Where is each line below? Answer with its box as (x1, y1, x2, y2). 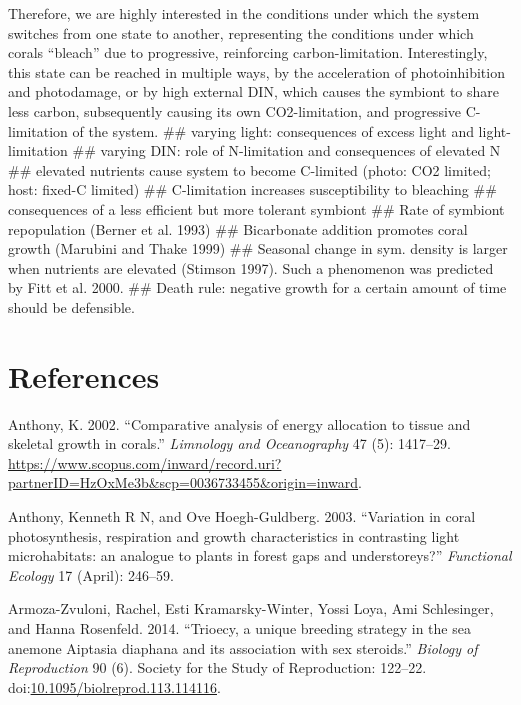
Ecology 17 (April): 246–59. (8, 564, 174, 585)
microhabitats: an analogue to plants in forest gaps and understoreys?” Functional (8, 545, 512, 566)
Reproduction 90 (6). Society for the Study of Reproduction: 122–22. (8, 657, 427, 678)
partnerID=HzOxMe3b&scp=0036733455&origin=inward (8, 472, 359, 493)
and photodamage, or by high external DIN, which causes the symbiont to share (8, 81, 500, 102)
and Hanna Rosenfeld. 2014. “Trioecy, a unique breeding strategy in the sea (8, 617, 471, 638)
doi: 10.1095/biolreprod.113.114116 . (8, 676, 221, 697)
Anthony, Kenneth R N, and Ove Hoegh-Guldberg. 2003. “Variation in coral (8, 506, 476, 526)
